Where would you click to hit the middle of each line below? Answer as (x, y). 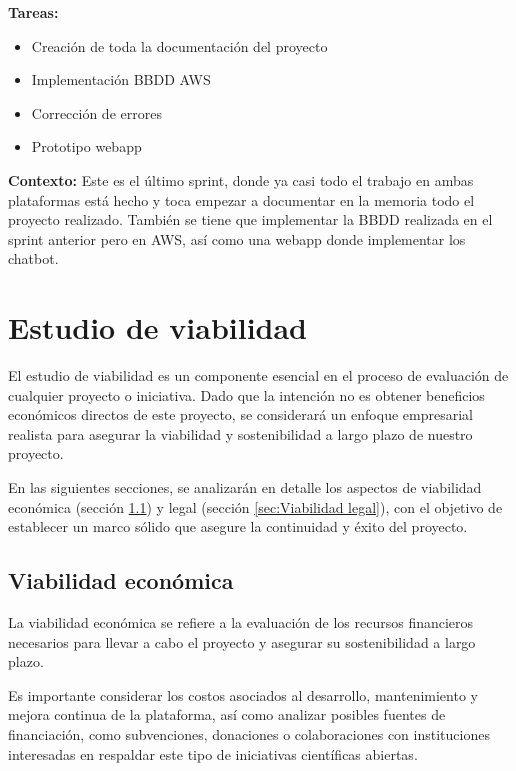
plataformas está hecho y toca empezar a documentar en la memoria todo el (241, 199)
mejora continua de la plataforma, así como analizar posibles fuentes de (227, 714)
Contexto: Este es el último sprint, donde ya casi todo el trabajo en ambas (241, 179)
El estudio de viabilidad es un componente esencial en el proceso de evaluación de (258, 375)
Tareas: (33, 12)
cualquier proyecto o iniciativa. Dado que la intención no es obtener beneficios (246, 394)
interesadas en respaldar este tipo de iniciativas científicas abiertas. (213, 753)
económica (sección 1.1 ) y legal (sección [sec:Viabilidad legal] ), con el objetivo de (255, 506)
